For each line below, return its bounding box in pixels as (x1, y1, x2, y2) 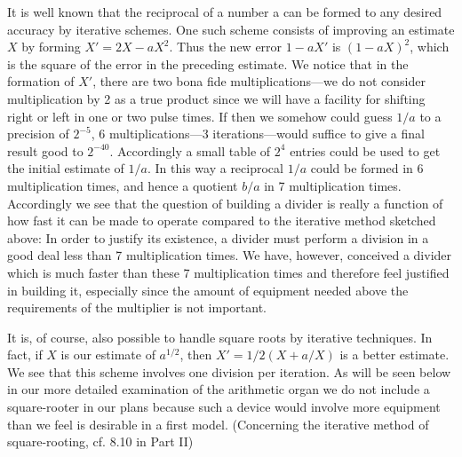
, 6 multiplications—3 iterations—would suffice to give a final (91, 124, 425, 143)
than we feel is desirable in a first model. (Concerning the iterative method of (7, 414, 429, 433)
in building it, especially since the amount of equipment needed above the (7, 280, 409, 299)
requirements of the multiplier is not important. (7, 298, 267, 317)
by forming (21, 37, 81, 56)
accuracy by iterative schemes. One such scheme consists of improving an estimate (7, 20, 455, 38)
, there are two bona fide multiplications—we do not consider (92, 72, 426, 91)
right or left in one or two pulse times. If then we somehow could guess (7, 106, 393, 125)
